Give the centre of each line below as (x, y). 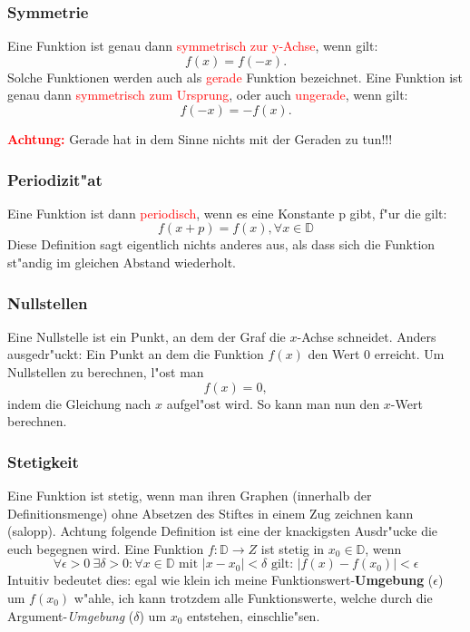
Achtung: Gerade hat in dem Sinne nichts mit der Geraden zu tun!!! (200, 139)
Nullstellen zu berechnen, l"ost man (106, 372)
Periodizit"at (55, 179)
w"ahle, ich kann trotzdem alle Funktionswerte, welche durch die (253, 597)
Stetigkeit (43, 461)
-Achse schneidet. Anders (367, 336)
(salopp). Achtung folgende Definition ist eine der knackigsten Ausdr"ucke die (223, 531)
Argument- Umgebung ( (71, 615)
